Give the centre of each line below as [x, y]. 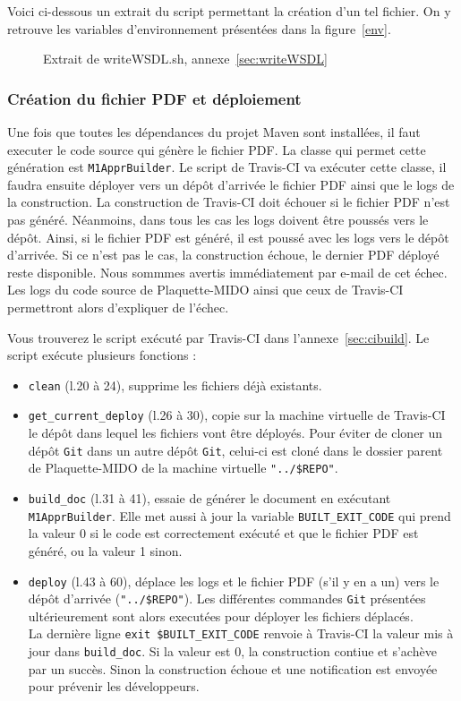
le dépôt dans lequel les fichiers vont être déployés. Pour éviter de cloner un [235, 433]
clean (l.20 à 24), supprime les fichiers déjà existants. [175, 385]
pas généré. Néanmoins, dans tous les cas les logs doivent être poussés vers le [218, 220]
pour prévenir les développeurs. [114, 686]
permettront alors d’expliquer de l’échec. [118, 307]
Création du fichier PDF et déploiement [154, 98]
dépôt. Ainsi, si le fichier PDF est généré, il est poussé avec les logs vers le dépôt [228, 237]
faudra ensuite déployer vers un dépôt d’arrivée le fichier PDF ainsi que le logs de [231, 184]
